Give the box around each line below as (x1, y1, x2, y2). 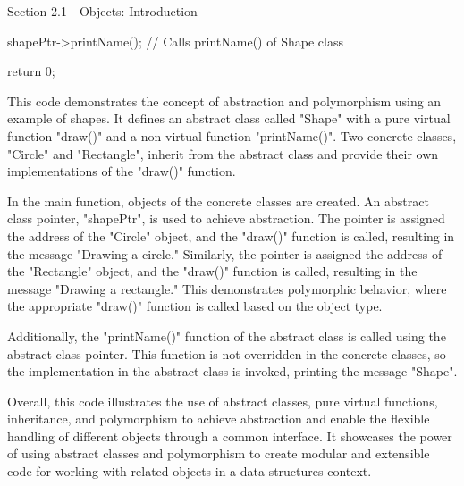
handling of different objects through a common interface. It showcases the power (7, 426, 452, 445)
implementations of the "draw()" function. (7, 162, 236, 180)
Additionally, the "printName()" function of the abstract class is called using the (7, 326, 446, 345)
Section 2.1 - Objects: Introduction (7, 2, 198, 20)
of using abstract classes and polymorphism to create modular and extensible (7, 444, 430, 463)
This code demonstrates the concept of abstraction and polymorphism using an (7, 91, 442, 110)
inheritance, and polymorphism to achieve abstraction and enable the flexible (7, 409, 430, 428)
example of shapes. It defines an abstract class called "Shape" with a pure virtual (7, 109, 451, 128)
